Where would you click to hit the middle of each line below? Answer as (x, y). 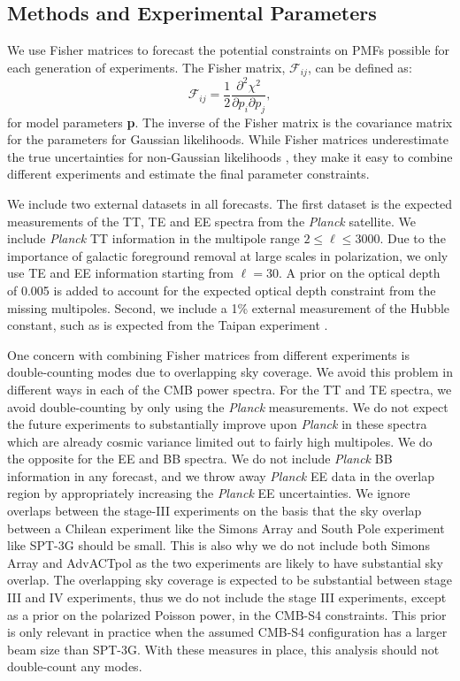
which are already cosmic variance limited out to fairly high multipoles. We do (220, 441)
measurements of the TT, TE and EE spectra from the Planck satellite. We (211, 221)
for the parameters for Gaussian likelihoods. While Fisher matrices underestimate (228, 139)
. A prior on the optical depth (359, 273)
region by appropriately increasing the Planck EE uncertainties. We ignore (209, 493)
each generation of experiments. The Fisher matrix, (146, 67)
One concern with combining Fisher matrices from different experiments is (208, 354)
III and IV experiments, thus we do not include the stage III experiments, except (227, 597)
